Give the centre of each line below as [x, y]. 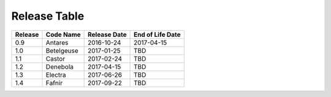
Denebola [59, 66]
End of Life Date [157, 34]
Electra [56, 75]
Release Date [107, 34]
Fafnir [54, 83]
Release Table [48, 16]
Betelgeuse [62, 50]
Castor [55, 58]
